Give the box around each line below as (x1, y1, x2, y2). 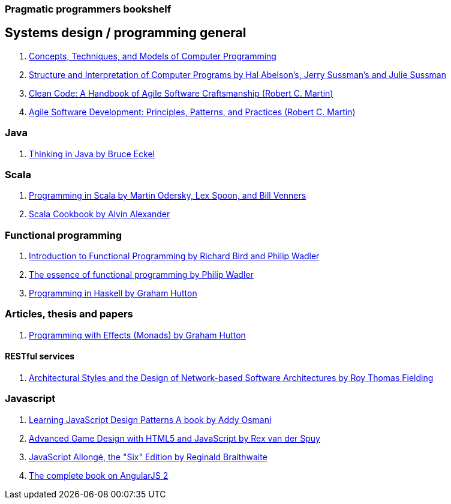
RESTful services (5, 351, 75, 362)
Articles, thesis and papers (5, 308, 133, 320)
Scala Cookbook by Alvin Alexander (29, 209, 170, 220)
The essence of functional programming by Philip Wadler (29, 269, 254, 280)
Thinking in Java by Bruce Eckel (29, 148, 155, 159)
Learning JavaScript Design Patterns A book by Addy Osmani (29, 414, 272, 425)
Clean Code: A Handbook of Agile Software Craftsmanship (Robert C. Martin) (29, 88, 333, 98)
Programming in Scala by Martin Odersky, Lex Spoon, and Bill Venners (29, 190, 306, 201)
